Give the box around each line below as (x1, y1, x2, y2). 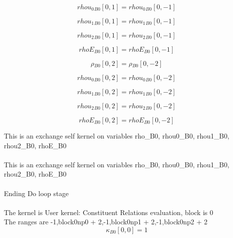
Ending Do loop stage (4, 188, 69, 198)
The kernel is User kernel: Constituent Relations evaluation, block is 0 (4, 207, 214, 217)
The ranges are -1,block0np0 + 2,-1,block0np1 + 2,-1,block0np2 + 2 (4, 217, 208, 227)
